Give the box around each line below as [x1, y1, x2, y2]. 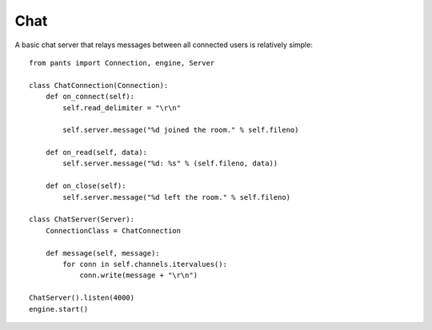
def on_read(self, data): [45, 148, 148, 157]
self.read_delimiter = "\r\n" [62, 103, 182, 112]
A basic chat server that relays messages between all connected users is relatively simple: [14, 40, 314, 50]
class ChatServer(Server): [29, 215, 135, 224]
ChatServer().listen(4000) [29, 293, 135, 303]
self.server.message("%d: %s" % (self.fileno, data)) [62, 159, 278, 168]
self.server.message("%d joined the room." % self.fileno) [62, 125, 299, 135]
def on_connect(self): [45, 92, 135, 101]
